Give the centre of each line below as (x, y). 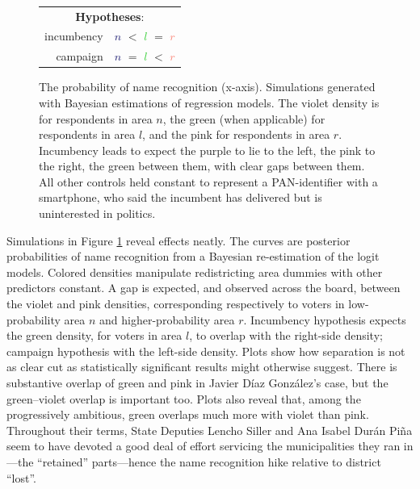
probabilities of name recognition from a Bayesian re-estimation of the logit (193, 256)
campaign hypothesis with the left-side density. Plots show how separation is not (206, 351)
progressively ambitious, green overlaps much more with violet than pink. (188, 414)
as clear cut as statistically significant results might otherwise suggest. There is (202, 367)
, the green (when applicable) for (244, 118)
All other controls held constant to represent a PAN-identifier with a (208, 181)
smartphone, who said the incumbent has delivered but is (181, 197)
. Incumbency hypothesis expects (325, 319)
